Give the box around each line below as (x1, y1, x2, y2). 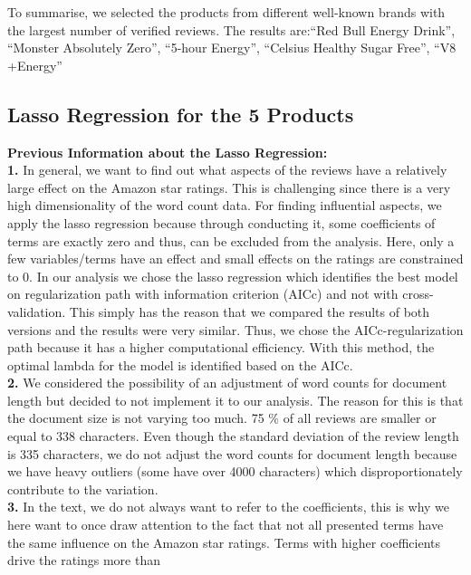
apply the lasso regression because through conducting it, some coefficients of (7, 213, 436, 232)
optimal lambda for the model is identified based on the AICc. (7, 355, 353, 374)
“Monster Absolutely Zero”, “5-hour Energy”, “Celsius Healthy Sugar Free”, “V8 (7, 38, 457, 57)
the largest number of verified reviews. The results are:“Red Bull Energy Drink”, (7, 20, 456, 39)
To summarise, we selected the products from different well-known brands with (7, 3, 446, 21)
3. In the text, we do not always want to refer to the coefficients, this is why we (7, 497, 450, 516)
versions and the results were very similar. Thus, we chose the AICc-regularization (7, 320, 464, 339)
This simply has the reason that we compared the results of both (69, 302, 430, 321)
